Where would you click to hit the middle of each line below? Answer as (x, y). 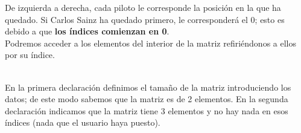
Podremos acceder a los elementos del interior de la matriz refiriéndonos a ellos (151, 43)
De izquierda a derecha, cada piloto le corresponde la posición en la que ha (143, 7)
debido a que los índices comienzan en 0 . (87, 31)
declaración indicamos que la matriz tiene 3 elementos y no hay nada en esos (147, 110)
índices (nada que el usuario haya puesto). (83, 122)
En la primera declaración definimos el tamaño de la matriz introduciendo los (148, 87)
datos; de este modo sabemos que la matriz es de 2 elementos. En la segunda (147, 99)
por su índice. (30, 55)
